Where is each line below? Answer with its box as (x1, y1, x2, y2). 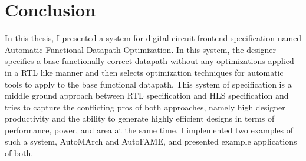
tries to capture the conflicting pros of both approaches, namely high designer (5, 100, 285, 113)
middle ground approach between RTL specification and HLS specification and (5, 89, 289, 102)
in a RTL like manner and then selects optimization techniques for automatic (5, 66, 284, 78)
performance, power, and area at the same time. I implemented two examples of (5, 123, 294, 136)
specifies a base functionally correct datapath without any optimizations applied (5, 55, 294, 67)
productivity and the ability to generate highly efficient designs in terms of (5, 112, 275, 125)
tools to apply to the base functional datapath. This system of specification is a (5, 78, 292, 90)
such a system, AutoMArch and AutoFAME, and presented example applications (5, 135, 297, 147)
